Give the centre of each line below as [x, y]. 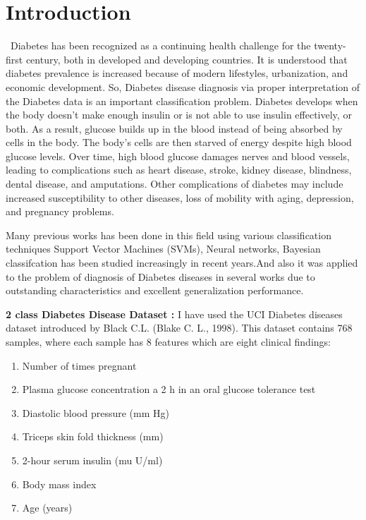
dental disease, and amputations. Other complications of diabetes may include [175, 184]
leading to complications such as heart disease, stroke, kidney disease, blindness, [179, 170]
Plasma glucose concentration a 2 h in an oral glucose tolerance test [169, 389]
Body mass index [59, 484]
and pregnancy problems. [60, 211]
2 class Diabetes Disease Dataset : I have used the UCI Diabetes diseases [174, 314]
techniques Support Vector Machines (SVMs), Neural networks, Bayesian [163, 249]
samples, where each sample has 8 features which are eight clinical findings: [168, 341]
